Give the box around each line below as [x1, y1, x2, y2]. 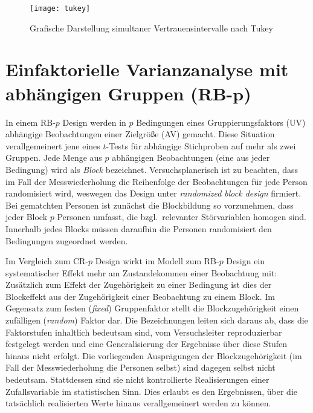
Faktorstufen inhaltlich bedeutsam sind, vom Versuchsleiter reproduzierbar [5, 325, 282, 338]
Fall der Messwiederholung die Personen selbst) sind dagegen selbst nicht [5, 361, 276, 374]
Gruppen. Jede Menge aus [5, 151, 102, 164]
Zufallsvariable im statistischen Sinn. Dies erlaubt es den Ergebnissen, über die [5, 385, 298, 397]
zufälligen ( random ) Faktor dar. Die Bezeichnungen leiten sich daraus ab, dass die [5, 314, 308, 327]
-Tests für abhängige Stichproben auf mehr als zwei [106, 139, 296, 152]
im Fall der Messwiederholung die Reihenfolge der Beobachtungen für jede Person [5, 175, 308, 187]
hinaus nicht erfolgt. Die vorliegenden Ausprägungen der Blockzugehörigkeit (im [5, 349, 302, 362]
